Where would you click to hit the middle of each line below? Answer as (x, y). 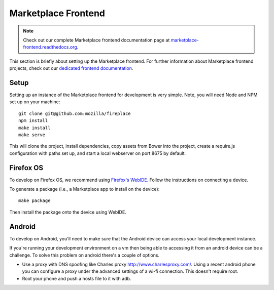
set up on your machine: (35, 102)
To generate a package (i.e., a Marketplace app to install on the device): (84, 189)
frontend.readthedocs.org (50, 47)
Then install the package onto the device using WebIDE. (68, 212)
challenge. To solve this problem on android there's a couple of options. (84, 255)
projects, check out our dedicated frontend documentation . (71, 68)
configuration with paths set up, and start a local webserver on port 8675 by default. (98, 153)
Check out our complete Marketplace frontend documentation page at (96, 40)
